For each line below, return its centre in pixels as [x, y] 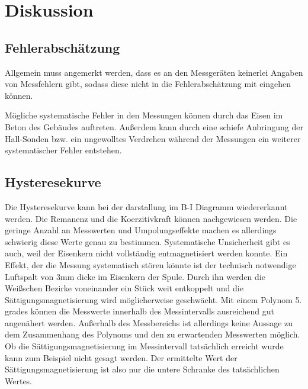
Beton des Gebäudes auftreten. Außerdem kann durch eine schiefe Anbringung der [154, 126]
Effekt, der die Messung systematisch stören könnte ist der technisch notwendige [150, 264]
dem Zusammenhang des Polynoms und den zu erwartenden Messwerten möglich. [153, 334]
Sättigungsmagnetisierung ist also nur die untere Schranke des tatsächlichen [142, 369]
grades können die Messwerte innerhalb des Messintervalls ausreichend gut [140, 311]
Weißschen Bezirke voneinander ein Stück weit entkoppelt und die [124, 288]
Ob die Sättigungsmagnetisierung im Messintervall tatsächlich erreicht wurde [144, 346]
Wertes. [19, 380]
